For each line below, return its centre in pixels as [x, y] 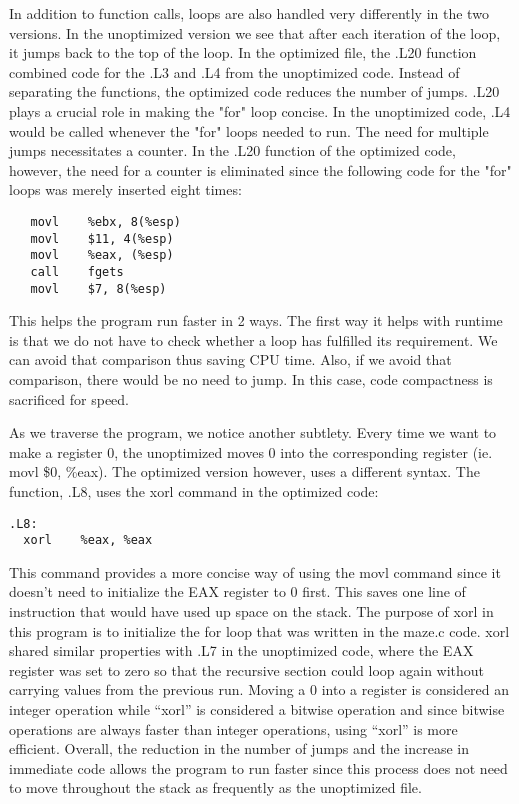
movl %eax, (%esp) [102, 255]
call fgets [77, 271]
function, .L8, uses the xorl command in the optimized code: [194, 490]
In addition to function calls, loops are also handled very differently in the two [249, 13]
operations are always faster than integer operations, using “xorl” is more [233, 728]
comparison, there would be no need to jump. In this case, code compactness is [251, 379]
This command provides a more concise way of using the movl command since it [255, 571]
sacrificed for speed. [69, 398]
